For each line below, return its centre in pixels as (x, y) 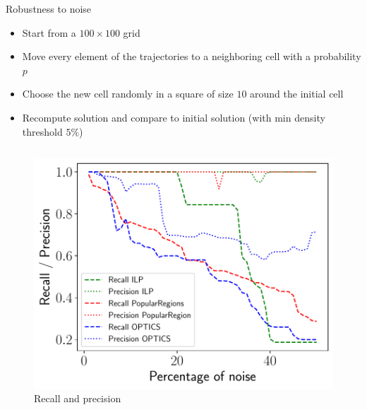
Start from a (49, 32)
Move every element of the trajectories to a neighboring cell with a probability (192, 56)
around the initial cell (297, 94)
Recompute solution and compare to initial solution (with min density (174, 117)
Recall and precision (78, 398)
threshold (42, 131)
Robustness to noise (49, 8)
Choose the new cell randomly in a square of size (128, 94)
